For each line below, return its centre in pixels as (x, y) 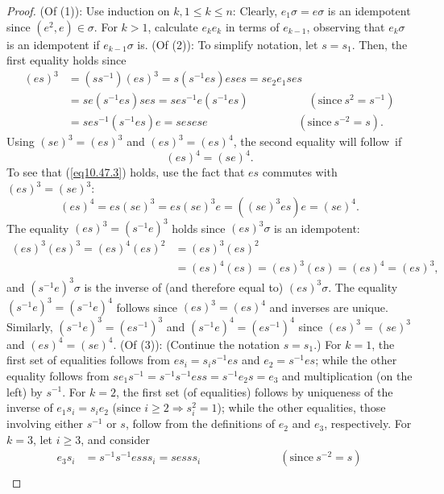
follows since (147, 307)
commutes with (300, 172)
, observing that (346, 26)
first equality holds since (66, 60)
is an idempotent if (53, 44)
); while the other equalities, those (301, 407)
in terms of (252, 26)
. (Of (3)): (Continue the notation (196, 344)
